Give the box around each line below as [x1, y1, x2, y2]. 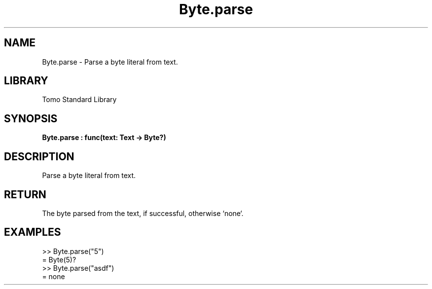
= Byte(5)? [42, 255, 76, 264]
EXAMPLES [4, 226, 61, 239]
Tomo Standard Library [42, 95, 117, 104]
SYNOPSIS [4, 112, 58, 125]
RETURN [4, 188, 46, 201]
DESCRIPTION [4, 150, 74, 163]
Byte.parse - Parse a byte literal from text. [42, 57, 178, 66]
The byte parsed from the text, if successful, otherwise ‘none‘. [42, 209, 244, 217]
